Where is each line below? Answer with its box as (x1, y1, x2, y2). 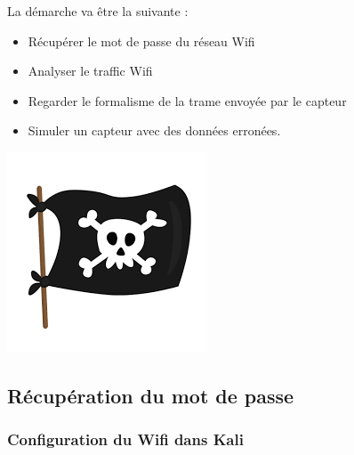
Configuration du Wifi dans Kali (7, 428, 244, 451)
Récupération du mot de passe (7, 381, 294, 409)
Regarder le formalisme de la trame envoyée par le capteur (28, 91, 347, 110)
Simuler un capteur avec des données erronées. (28, 121, 281, 140)
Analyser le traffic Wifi (28, 61, 153, 80)
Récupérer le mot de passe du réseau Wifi (28, 31, 255, 50)
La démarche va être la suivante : (7, 2, 189, 20)
